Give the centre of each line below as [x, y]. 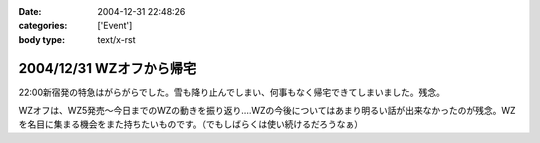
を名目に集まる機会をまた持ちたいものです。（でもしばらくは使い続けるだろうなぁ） [191, 124]
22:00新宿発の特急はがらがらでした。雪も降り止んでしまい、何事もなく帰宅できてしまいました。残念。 [231, 92]
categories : [43, 26]
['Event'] [115, 26]
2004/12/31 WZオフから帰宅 [107, 68]
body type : [41, 39]
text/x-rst [116, 39]
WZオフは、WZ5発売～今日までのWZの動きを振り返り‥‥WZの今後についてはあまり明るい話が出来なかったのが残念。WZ [267, 111]
